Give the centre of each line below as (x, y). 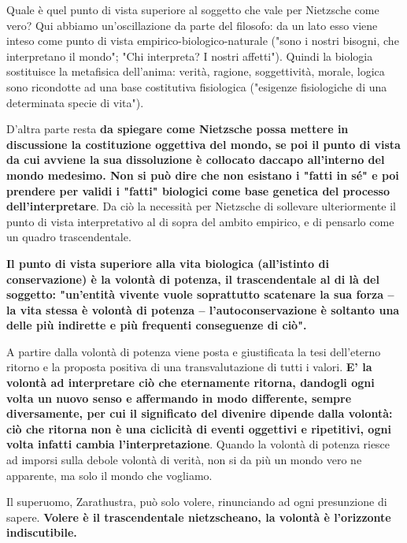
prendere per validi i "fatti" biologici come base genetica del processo (198, 190)
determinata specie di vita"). (75, 102)
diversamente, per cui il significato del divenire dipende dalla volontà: (200, 413)
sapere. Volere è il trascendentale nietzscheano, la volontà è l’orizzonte (199, 517)
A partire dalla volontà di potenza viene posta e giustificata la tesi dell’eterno (194, 351)
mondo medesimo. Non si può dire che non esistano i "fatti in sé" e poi (203, 175)
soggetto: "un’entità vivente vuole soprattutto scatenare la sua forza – (200, 294)
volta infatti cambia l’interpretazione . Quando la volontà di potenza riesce (198, 444)
